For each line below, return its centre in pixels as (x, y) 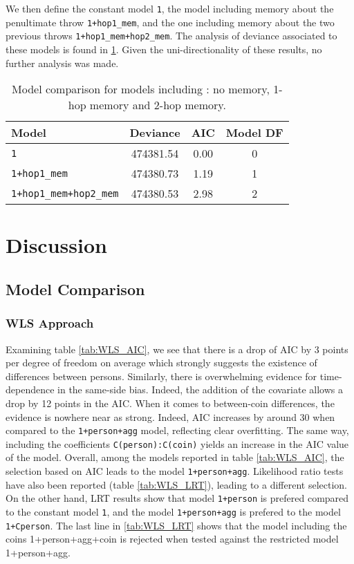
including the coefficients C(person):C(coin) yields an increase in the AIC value (177, 443)
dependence (30, 389)
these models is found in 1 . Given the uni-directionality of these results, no (164, 49)
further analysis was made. (62, 63)
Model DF (254, 133)
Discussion (56, 245)
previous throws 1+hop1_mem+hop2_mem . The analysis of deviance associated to (171, 36)
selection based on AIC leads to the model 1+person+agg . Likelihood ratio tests (175, 471)
